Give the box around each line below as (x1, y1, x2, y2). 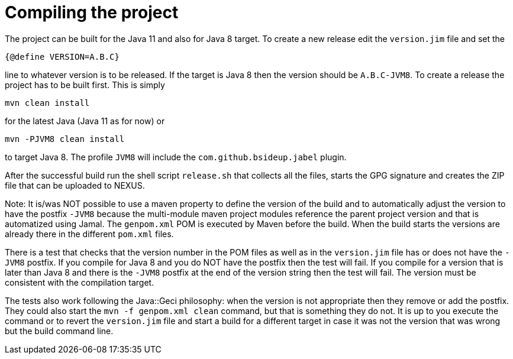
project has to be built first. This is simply (5, 79, 165, 90)
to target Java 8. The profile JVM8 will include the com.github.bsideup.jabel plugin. (5, 151, 347, 162)
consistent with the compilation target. (5, 277, 154, 287)
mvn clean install (5, 98, 90, 108)
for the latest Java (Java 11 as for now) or (5, 115, 165, 126)
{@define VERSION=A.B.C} (5, 51, 120, 62)
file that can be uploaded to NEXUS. (5, 180, 145, 190)
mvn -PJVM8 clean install (5, 134, 125, 144)
